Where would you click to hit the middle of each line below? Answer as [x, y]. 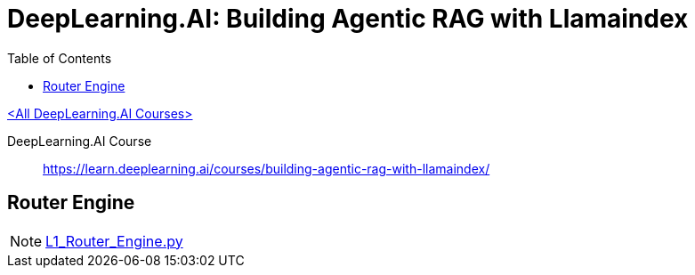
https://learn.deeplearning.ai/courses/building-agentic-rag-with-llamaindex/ [267, 168]
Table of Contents [60, 58]
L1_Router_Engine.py [114, 241]
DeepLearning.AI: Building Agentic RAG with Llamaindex [348, 19]
